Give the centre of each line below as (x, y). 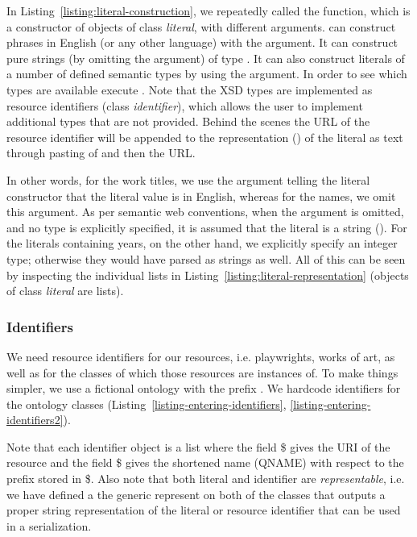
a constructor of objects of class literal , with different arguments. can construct (201, 26)
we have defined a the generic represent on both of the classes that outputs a (196, 494)
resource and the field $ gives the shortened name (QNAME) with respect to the (205, 462)
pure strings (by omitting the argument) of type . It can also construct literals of (206, 58)
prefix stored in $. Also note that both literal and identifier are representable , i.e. (206, 479)
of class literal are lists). (65, 291)
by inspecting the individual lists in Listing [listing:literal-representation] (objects (208, 275)
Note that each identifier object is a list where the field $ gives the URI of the (198, 446)
